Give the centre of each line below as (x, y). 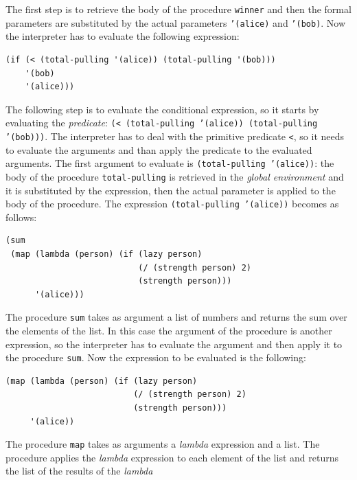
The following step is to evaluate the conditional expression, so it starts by (162, 109)
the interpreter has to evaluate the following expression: (123, 36)
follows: (21, 217)
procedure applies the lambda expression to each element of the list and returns (172, 457)
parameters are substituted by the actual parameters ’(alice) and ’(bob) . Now (176, 22)
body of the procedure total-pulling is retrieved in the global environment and (175, 176)
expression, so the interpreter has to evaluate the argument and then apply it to (174, 344)
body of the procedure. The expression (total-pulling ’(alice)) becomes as (172, 204)
